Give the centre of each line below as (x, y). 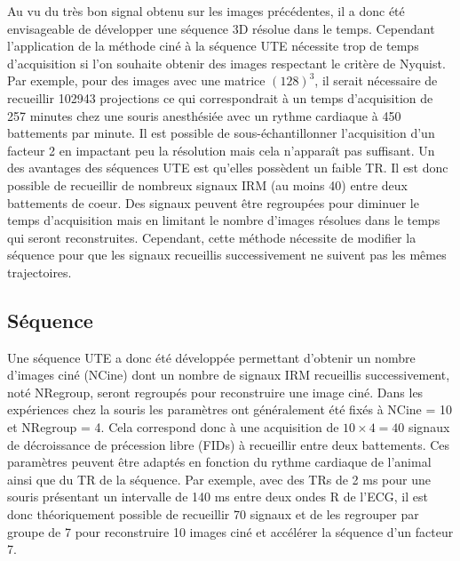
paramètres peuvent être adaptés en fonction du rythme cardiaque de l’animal (219, 462)
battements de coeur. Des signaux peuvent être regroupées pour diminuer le (213, 202)
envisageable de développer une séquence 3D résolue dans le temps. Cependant (221, 28)
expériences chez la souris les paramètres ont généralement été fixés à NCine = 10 (230, 409)
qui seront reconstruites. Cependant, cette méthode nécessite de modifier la (212, 237)
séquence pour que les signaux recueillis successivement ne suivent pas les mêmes (227, 255)
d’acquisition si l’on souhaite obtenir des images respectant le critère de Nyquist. (226, 63)
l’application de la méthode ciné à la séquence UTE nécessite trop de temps (213, 46)
